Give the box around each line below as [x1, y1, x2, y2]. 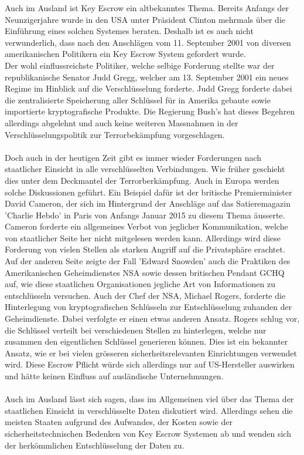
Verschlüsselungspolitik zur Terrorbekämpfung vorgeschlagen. [5, 128, 225, 140]
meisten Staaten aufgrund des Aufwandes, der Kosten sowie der [5, 416, 233, 428]
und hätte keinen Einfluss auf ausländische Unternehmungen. [5, 370, 224, 382]
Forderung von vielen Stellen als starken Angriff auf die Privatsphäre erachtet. [5, 243, 285, 255]
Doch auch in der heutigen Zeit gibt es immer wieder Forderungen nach [5, 151, 262, 163]
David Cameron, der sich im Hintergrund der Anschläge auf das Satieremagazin [5, 197, 291, 210]
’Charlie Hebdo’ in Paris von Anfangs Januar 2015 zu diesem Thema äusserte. [5, 208, 285, 221]
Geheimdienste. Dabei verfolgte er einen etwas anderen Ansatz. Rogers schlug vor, [5, 312, 300, 325]
